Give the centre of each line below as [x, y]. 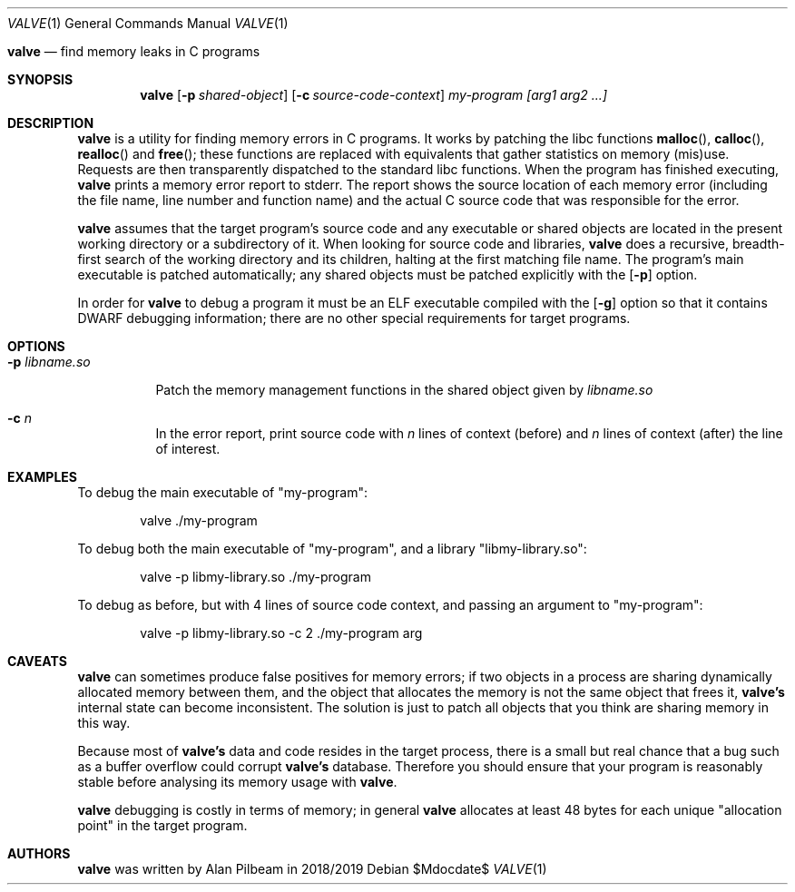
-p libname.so [49, 362]
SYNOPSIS [40, 79]
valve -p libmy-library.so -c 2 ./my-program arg [281, 633]
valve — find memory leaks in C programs [134, 51]
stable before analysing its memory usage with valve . [237, 782]
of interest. [188, 449]
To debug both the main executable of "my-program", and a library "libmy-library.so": [332, 549]
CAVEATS [37, 661]
